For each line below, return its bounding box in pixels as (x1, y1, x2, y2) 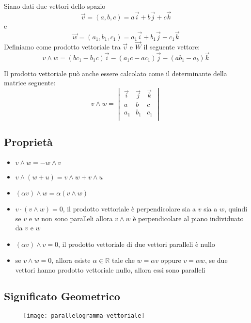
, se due (204, 255, 228, 265)
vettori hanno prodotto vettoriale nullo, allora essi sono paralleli (15, 264, 205, 275)
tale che (111, 255, 135, 265)
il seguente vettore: (143, 41, 200, 51)
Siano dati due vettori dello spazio (4, 1, 106, 11)
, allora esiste (51, 255, 91, 265)
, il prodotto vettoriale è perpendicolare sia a (63, 204, 196, 214)
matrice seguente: (4, 78, 56, 88)
